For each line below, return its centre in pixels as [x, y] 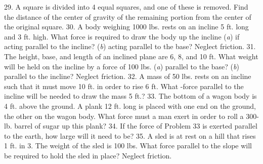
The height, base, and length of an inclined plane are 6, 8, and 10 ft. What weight [131, 56]
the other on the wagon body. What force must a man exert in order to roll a [124, 116]
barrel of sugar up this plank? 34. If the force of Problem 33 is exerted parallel [136, 126]
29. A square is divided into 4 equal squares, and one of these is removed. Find [126, 7]
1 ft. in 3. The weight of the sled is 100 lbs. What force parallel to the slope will [128, 146]
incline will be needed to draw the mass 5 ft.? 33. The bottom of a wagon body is [130, 96]
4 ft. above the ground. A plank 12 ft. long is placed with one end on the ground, [130, 106]
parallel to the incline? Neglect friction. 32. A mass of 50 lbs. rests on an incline [128, 76]
